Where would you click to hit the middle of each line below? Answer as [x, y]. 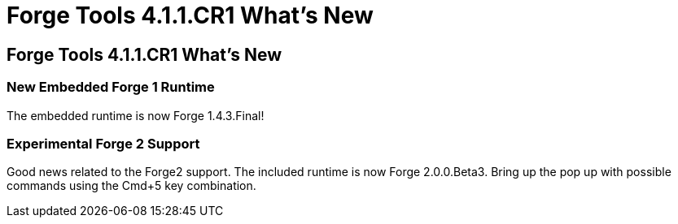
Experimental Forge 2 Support [103, 143]
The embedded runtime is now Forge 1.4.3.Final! [136, 115]
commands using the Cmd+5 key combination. [131, 186]
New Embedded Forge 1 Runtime [111, 87]
